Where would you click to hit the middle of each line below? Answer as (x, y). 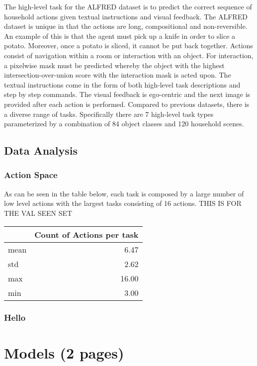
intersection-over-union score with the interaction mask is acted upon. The (118, 75)
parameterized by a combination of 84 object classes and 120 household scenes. (124, 124)
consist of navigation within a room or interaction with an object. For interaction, (129, 55)
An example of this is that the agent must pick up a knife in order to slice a (120, 36)
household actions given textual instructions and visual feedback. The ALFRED (126, 16)
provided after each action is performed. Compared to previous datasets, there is (127, 104)
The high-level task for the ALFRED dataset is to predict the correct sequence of (128, 6)
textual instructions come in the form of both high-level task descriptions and (122, 84)
